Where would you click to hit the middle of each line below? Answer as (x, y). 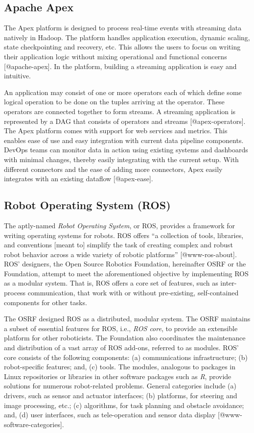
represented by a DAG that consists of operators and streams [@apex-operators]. (125, 121)
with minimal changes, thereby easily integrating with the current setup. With (121, 159)
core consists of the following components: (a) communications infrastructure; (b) (126, 357)
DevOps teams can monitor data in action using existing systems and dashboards (126, 150)
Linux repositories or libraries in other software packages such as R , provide (118, 376)
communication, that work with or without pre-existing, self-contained (133, 293)
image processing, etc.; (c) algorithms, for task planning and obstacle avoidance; (124, 405)
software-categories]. (34, 424)
